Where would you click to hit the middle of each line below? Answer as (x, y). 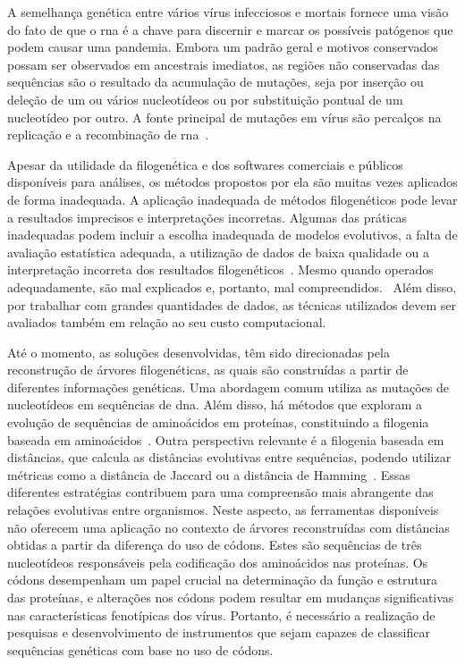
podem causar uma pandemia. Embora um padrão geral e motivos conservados (223, 47)
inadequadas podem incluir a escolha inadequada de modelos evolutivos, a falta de (232, 235)
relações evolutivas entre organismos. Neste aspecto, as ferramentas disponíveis (223, 510)
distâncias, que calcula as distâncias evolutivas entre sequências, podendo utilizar (229, 457)
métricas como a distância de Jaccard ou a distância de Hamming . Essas (209, 474)
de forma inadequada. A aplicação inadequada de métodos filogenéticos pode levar (232, 199)
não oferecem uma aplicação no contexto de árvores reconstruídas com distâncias (228, 527)
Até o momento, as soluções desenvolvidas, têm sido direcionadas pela (199, 352)
